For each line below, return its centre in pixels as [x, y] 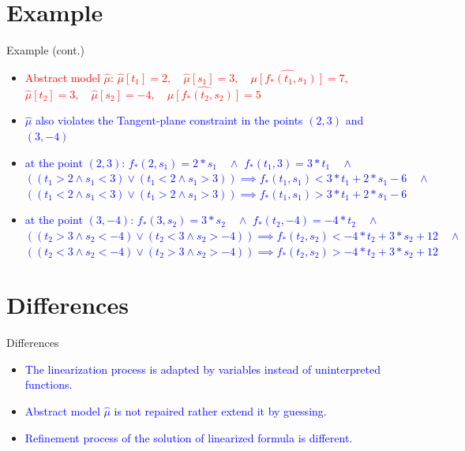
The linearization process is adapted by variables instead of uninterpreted [202, 369]
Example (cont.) [45, 50]
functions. [49, 384]
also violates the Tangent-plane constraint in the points [169, 120]
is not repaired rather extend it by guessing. [220, 411]
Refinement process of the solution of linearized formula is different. [189, 437]
